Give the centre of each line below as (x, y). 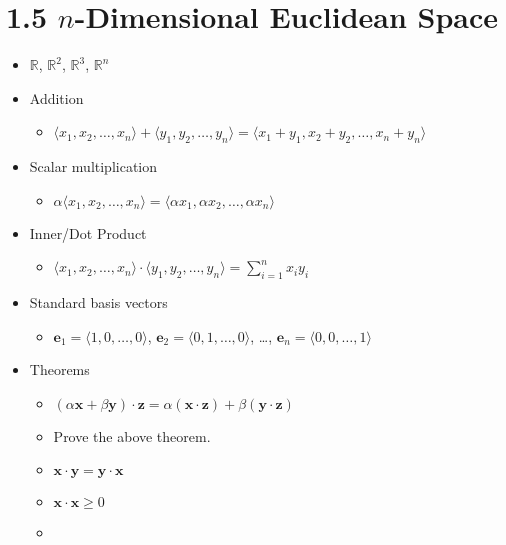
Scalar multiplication (93, 166)
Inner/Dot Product (88, 232)
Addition (56, 97)
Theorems (59, 369)
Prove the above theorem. (132, 435)
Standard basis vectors (98, 302)
